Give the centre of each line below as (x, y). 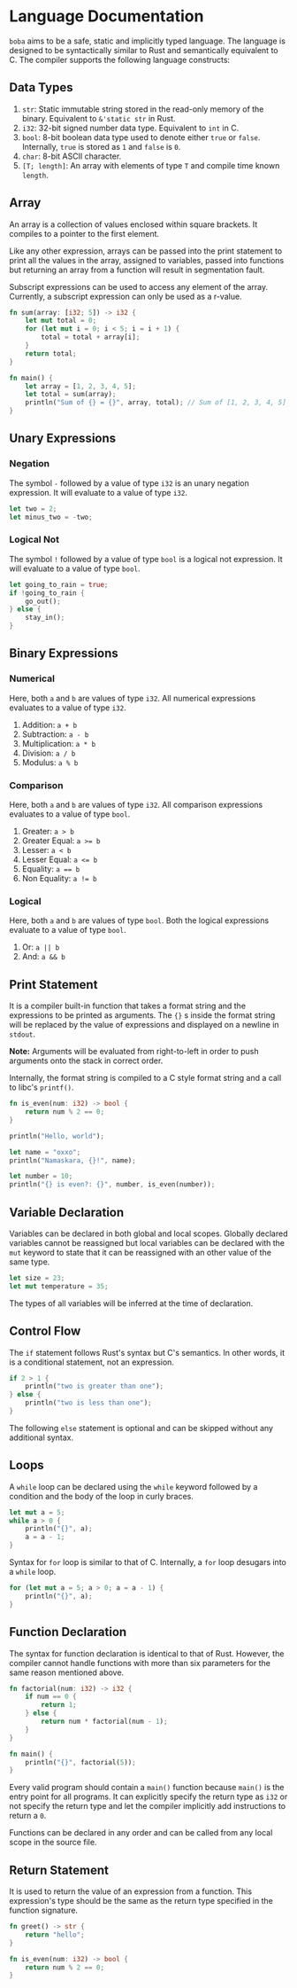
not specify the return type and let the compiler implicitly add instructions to (148, 1806)
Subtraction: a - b (55, 734)
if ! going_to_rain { (47, 593)
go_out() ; (43, 601)
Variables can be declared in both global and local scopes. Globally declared (148, 1233)
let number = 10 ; (41, 1177)
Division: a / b (49, 753)
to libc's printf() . (42, 1087)
